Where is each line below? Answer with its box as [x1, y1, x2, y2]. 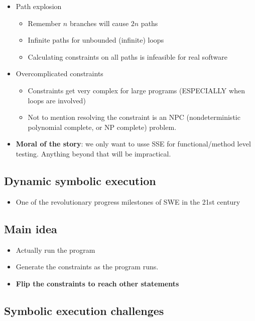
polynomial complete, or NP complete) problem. [28, 121, 177, 132]
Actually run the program [16, 244, 95, 255]
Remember [28, 18, 61, 28]
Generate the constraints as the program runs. [16, 261, 159, 272]
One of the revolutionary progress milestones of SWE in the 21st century [16, 196, 240, 207]
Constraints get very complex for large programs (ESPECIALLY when [28, 85, 245, 95]
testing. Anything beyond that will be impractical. [16, 148, 171, 158]
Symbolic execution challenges [4, 302, 164, 318]
